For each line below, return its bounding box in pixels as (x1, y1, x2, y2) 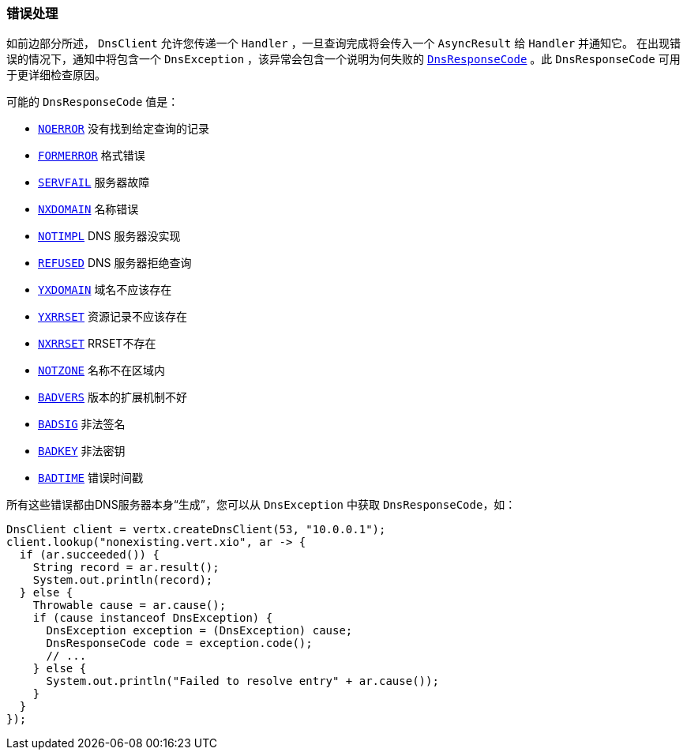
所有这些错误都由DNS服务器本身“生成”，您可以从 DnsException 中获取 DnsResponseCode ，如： (6, 498, 516, 512)
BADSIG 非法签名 (38, 417, 126, 431)
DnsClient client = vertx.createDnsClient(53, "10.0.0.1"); (6, 523, 386, 536)
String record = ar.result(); (32, 561, 220, 574)
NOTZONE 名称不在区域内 (38, 363, 165, 378)
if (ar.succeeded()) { (19, 548, 160, 562)
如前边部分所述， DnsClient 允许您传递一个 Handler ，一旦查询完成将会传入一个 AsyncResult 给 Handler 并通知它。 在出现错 (6, 36, 681, 51)
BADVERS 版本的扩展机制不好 (38, 390, 187, 404)
